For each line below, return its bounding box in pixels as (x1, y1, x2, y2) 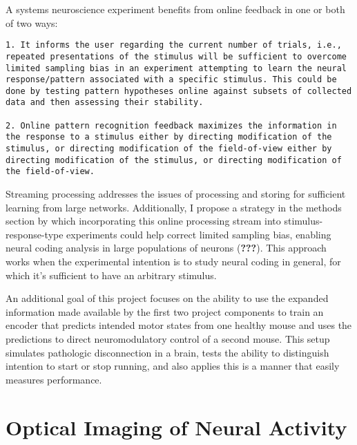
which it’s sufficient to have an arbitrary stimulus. (6, 267, 217, 282)
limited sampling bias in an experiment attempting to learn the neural (6, 63, 347, 73)
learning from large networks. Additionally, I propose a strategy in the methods (6, 200, 342, 214)
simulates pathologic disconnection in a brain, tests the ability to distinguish (6, 345, 329, 359)
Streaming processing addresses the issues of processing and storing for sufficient (6, 187, 346, 201)
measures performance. (6, 372, 102, 386)
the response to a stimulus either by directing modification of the (6, 132, 332, 142)
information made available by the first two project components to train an (6, 304, 324, 319)
